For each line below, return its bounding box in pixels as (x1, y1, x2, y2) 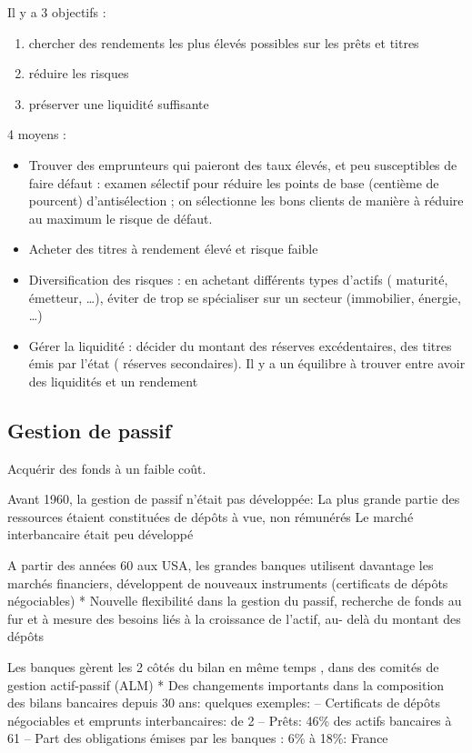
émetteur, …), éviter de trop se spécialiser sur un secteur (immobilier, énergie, (28, 287, 461, 306)
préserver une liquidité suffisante (28, 94, 209, 113)
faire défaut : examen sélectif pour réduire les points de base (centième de (28, 173, 439, 192)
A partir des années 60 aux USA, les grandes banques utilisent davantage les (7, 556, 434, 575)
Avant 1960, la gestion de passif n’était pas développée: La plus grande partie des (7, 489, 460, 508)
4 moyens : (7, 125, 67, 144)
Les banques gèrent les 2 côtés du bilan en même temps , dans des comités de (7, 658, 439, 677)
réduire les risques (28, 64, 129, 83)
